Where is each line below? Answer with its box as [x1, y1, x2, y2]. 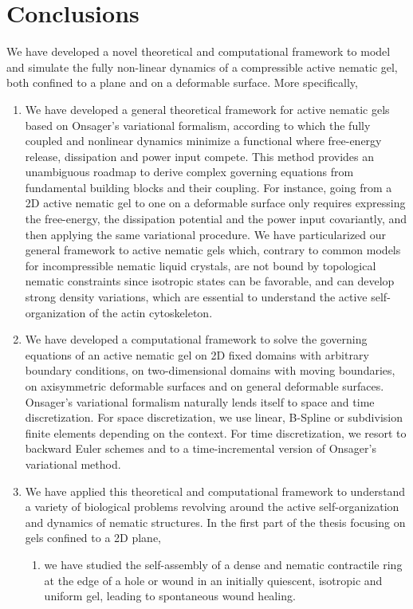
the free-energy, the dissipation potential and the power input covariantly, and [25, 210, 407, 227]
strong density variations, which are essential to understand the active [25, 289, 368, 305]
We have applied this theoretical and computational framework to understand [25, 482, 406, 499]
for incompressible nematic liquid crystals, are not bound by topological [25, 257, 376, 273]
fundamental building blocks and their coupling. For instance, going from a [25, 179, 392, 195]
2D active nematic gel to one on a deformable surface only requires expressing [25, 194, 406, 211]
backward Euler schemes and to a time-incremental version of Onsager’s [25, 440, 376, 457]
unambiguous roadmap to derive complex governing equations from [25, 163, 354, 180]
